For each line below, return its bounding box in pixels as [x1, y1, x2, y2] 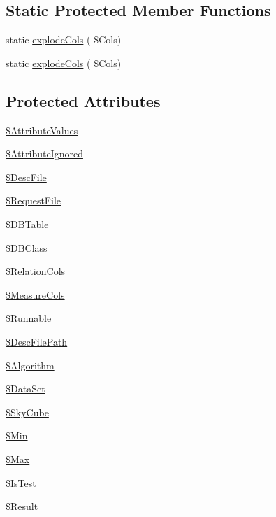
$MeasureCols [6, 287, 65, 302]
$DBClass [6, 240, 48, 255]
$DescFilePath [6, 334, 68, 348]
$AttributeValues [6, 122, 78, 137]
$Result [6, 499, 38, 514]
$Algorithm [6, 357, 55, 372]
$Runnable [6, 311, 52, 325]
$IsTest [6, 475, 36, 490]
